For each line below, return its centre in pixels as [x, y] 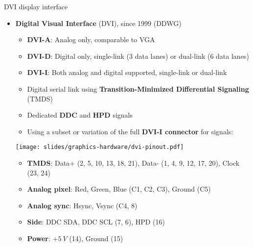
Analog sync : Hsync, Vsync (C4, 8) [82, 205]
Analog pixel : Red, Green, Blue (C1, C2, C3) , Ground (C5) [119, 189]
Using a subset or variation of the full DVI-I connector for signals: [130, 131]
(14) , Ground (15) [96, 238]
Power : [39, 238]
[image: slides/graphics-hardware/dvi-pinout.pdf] [100, 147]
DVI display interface [36, 6]
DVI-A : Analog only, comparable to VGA [91, 39]
